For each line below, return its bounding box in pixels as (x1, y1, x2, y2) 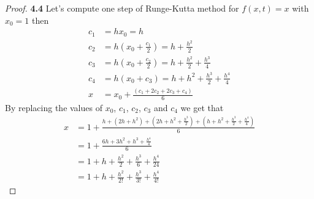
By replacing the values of (5, 101, 102, 114)
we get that (180, 101, 224, 114)
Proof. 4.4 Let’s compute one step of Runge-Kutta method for (5, 2, 239, 14)
